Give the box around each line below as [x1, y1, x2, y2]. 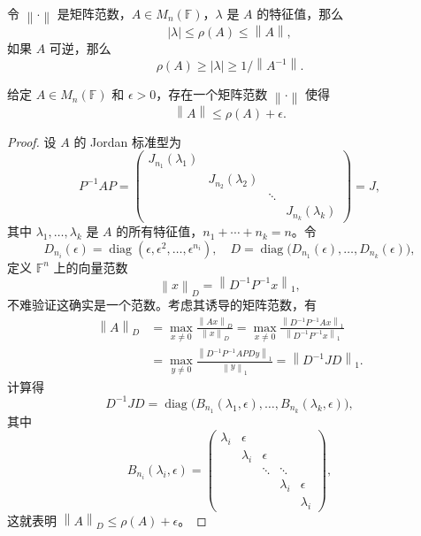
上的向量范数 [53, 257, 128, 276]
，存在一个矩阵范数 [156, 85, 268, 103]
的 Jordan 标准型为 [73, 132, 181, 150]
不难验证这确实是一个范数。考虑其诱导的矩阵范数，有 [7, 295, 317, 313]
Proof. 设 [7, 132, 57, 150]
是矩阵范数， [57, 4, 132, 22]
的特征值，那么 [256, 4, 344, 22]
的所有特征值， [116, 222, 203, 241]
